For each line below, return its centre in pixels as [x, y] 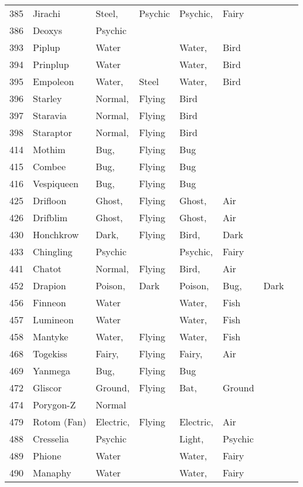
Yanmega [52, 371]
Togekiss [50, 354]
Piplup [47, 47]
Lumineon [53, 319]
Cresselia [51, 439]
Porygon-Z [55, 405]
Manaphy [52, 473]
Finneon [50, 302]
